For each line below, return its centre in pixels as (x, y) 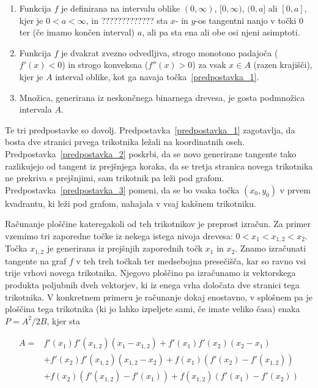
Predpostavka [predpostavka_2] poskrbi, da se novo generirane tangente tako (151, 153)
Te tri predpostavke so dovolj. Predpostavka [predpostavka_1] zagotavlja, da (150, 129)
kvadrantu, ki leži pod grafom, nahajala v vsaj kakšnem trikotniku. (131, 203)
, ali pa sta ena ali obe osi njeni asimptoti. (221, 32)
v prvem (295, 189)
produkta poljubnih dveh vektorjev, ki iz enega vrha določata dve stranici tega (152, 285)
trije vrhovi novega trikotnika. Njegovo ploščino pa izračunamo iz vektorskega (150, 273)
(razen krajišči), (283, 65)
